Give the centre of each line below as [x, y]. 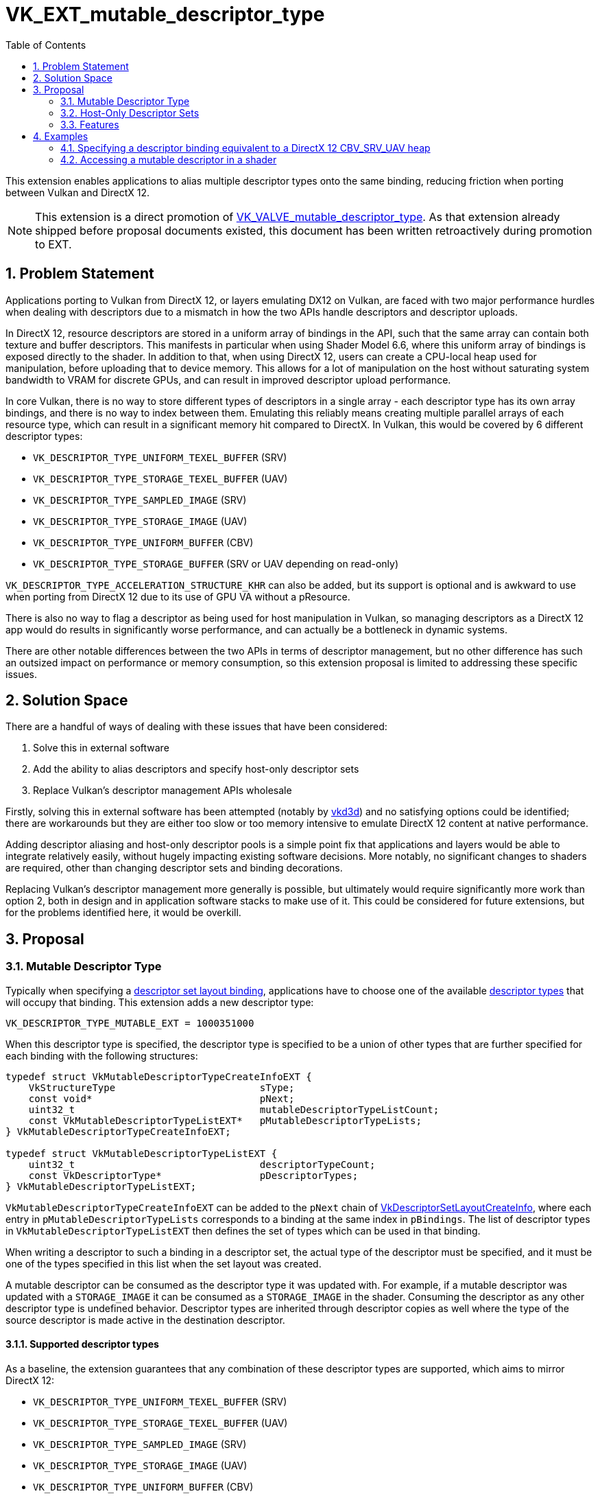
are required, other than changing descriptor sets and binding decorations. [174, 868]
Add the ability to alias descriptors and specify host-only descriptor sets [196, 769]
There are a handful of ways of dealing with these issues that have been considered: [196, 727]
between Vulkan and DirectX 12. [78, 192]
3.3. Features [90, 124]
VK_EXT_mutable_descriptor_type [165, 14]
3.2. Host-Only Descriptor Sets [130, 113]
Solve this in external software [101, 748]
